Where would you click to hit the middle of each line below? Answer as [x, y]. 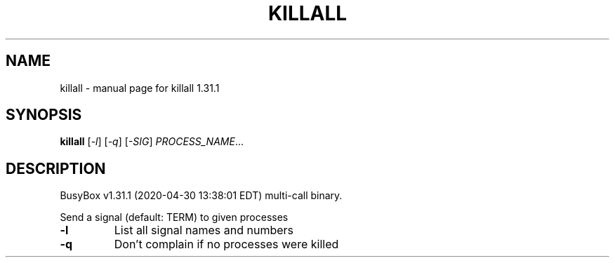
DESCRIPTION [56, 168]
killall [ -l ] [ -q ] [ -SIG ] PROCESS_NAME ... [152, 142]
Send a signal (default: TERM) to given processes [174, 217]
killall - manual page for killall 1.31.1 [140, 88]
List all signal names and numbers [204, 230]
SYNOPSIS [44, 115]
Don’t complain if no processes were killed [226, 244]
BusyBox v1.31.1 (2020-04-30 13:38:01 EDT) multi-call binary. [201, 196]
